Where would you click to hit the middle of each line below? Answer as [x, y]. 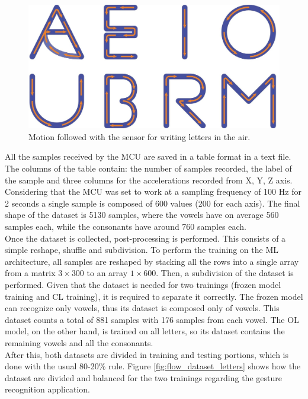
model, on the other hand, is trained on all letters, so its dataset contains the [145, 331]
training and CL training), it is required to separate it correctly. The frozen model [154, 296]
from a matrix [30, 273]
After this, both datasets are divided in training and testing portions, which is [147, 354]
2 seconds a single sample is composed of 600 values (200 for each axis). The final [153, 203]
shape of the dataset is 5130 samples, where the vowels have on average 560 [142, 215]
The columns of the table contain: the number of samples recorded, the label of [148, 168]
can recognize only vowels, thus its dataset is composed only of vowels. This [142, 308]
